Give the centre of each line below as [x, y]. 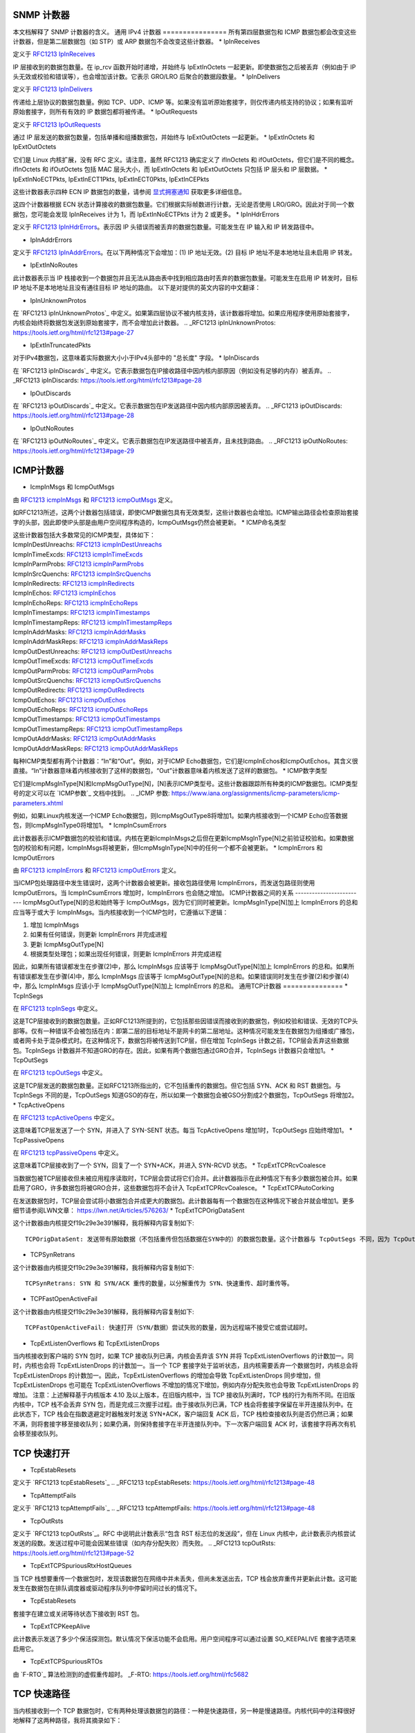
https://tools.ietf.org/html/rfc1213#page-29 [74, 451]
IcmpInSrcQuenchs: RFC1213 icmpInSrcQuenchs [82, 574]
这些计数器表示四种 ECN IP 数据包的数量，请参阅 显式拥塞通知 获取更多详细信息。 [129, 191]
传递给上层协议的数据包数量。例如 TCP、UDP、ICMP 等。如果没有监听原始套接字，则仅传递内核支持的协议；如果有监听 [183, 102]
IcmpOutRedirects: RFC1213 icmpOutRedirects [79, 690]
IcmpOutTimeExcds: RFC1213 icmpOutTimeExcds [83, 661]
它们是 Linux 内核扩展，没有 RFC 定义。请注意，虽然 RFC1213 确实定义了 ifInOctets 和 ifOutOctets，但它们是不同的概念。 [185, 159]
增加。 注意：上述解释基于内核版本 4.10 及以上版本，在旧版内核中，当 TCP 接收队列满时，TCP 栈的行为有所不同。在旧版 [184, 1395]
